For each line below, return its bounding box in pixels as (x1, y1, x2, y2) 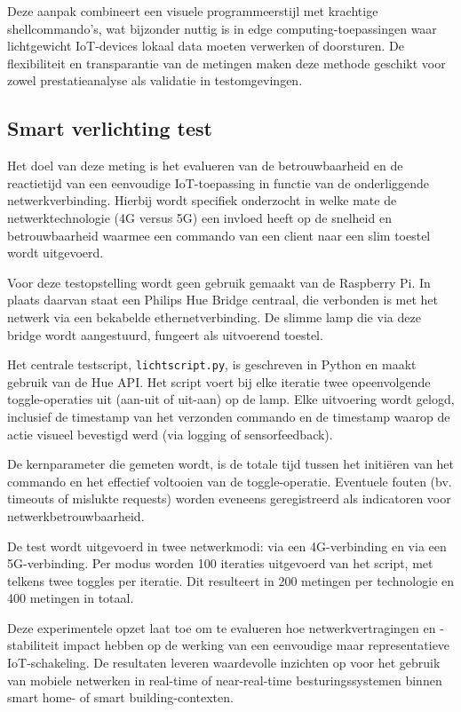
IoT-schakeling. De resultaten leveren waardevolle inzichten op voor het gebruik (7, 653, 441, 672)
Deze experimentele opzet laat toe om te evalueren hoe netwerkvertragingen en (7, 618, 436, 637)
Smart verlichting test (7, 115, 212, 142)
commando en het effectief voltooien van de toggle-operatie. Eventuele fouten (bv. (7, 471, 452, 490)
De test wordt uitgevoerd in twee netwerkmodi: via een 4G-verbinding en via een (7, 536, 447, 555)
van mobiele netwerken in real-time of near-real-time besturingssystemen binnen (7, 670, 442, 689)
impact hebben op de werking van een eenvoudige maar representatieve (63, 636, 450, 654)
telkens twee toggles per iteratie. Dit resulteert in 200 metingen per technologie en (7, 571, 455, 589)
